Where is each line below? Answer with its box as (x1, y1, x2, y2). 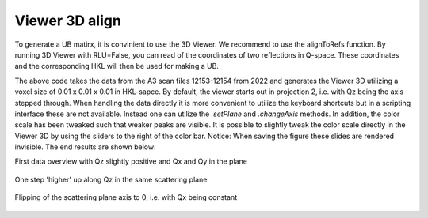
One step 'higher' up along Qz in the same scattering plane (14, 175, 208, 184)
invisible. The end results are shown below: (14, 142, 156, 152)
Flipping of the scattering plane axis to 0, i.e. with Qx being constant (14, 193, 238, 202)
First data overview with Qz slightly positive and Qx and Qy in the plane (14, 156, 247, 166)
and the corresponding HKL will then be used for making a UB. (14, 62, 220, 71)
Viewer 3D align (14, 12, 122, 29)
